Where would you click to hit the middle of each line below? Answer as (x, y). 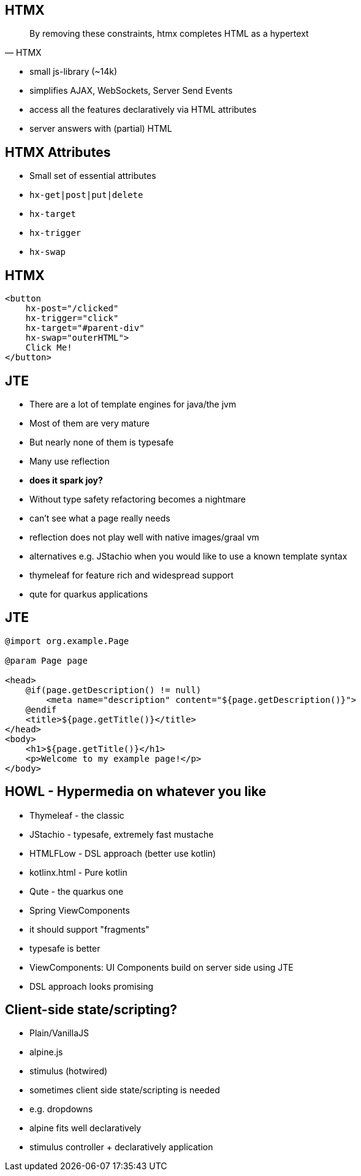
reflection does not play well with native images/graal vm (144, 537)
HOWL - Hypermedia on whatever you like (136, 792)
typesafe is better (65, 948)
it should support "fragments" (89, 929)
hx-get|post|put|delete (86, 195)
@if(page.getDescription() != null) (113, 690)
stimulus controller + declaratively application (121, 1147)
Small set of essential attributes (93, 176)
